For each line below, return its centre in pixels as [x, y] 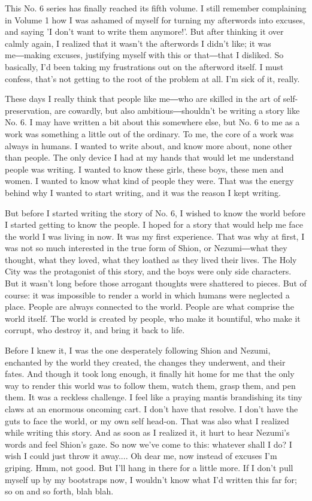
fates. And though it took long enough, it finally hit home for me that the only [150, 374]
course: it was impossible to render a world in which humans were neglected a [147, 295]
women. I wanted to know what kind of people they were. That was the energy [149, 181]
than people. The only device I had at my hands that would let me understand [149, 157]
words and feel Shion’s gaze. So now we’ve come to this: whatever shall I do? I [149, 444]
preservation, [28, 110]
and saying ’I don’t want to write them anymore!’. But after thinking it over [144, 31]
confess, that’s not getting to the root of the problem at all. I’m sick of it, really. [152, 78]
